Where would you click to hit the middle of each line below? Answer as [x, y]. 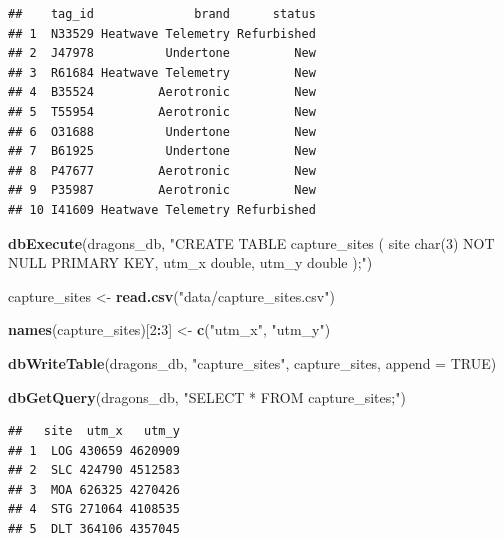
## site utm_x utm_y [94, 431]
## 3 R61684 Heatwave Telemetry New [162, 72]
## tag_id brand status [162, 14]
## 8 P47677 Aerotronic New [162, 170]
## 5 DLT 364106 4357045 [94, 529]
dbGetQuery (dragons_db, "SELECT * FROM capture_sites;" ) [207, 396]
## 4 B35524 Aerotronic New [162, 92]
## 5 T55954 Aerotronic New [162, 111]
